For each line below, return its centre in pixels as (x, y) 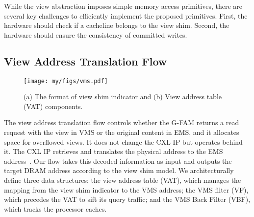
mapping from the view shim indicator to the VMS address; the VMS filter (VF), (126, 189)
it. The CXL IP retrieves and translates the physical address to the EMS (114, 151)
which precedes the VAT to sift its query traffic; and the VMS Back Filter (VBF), (127, 199)
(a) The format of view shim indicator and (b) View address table (123, 97)
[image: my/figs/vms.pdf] (66, 81)
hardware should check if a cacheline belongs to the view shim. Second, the (117, 25)
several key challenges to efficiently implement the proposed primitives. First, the (126, 15)
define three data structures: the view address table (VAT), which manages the (123, 180)
